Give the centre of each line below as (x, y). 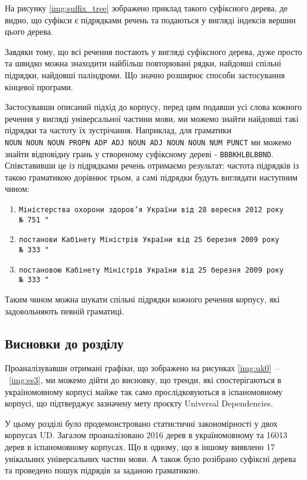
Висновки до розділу (64, 343)
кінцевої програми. (39, 86)
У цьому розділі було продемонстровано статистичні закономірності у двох (141, 423)
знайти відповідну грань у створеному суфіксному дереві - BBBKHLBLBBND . (139, 153)
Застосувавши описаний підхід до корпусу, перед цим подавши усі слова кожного (153, 107)
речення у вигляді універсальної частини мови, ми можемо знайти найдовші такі (152, 118)
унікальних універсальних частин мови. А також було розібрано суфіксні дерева (151, 458)
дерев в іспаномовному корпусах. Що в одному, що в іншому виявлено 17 (140, 446)
